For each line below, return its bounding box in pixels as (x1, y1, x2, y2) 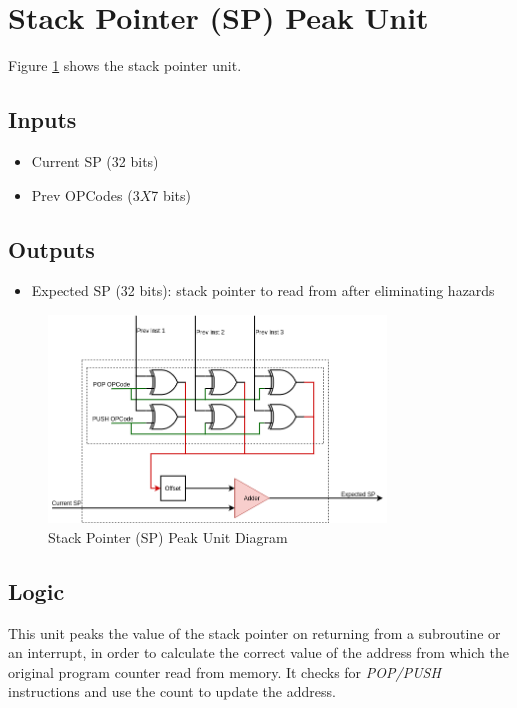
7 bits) (151, 184, 191, 205)
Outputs (8, 233, 95, 264)
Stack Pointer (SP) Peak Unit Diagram (48, 526, 288, 547)
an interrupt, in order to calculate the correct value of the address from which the (8, 642, 509, 663)
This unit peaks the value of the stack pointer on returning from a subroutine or (8, 622, 501, 643)
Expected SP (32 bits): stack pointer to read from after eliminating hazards (31, 280, 495, 301)
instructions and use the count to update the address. (8, 681, 336, 702)
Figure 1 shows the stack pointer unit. (8, 55, 242, 76)
